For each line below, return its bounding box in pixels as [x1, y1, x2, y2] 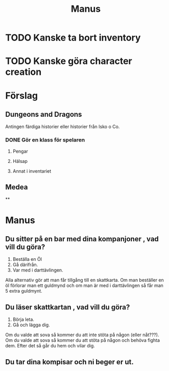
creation [5, 66, 42, 78]
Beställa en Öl [12, 256, 42, 262]
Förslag [5, 90, 38, 101]
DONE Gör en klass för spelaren [5, 136, 85, 143]
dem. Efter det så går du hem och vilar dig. [5, 343, 95, 349]
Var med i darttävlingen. [12, 267, 63, 273]
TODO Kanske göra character [5, 55, 132, 67]
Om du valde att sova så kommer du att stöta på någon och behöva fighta [5, 337, 160, 343]
